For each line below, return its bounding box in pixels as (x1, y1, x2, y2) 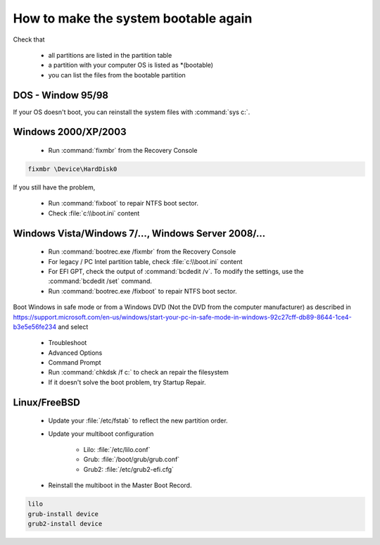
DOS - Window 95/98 (13, 89, 109, 101)
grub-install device (27, 510, 99, 518)
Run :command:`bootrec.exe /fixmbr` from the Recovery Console (48, 247, 236, 256)
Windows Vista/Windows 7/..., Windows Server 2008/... (13, 227, 266, 239)
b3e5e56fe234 (13, 322, 56, 331)
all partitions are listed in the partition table (48, 51, 172, 59)
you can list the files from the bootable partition (48, 70, 186, 79)
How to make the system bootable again (13, 11, 253, 26)
